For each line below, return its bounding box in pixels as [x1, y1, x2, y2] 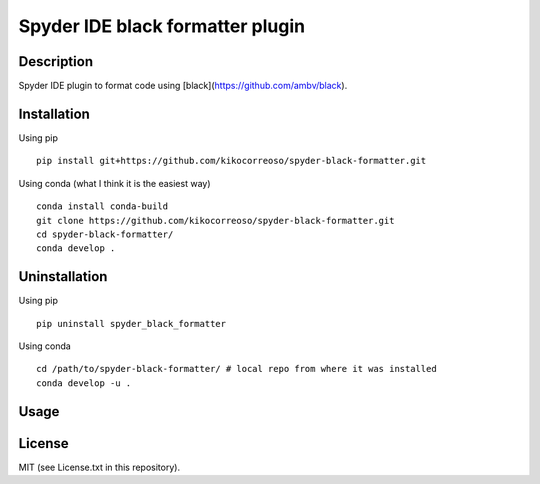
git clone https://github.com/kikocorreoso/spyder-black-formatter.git [36, 215, 395, 226]
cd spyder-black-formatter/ [36, 228, 174, 240]
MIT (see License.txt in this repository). [18, 461, 180, 473]
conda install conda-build [36, 201, 169, 212]
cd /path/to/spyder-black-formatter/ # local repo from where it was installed [36, 363, 437, 375]
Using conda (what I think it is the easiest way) [18, 177, 211, 189]
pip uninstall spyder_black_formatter [36, 318, 227, 329]
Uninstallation [18, 268, 108, 285]
